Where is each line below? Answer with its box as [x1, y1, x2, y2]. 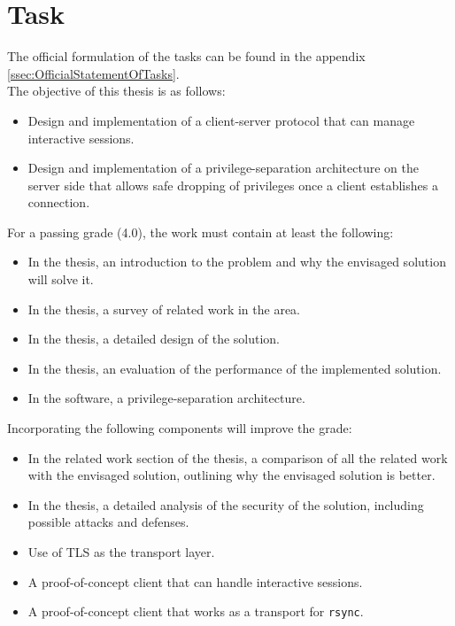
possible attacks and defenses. [27, 513, 189, 531]
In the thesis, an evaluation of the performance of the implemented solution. [27, 359, 442, 377]
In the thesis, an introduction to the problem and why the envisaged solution [27, 252, 446, 271]
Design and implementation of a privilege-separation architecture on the [27, 158, 419, 177]
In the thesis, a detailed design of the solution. [27, 329, 280, 348]
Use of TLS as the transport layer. [27, 543, 215, 560]
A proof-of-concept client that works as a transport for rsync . [27, 602, 364, 621]
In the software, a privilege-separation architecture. [27, 389, 305, 407]
